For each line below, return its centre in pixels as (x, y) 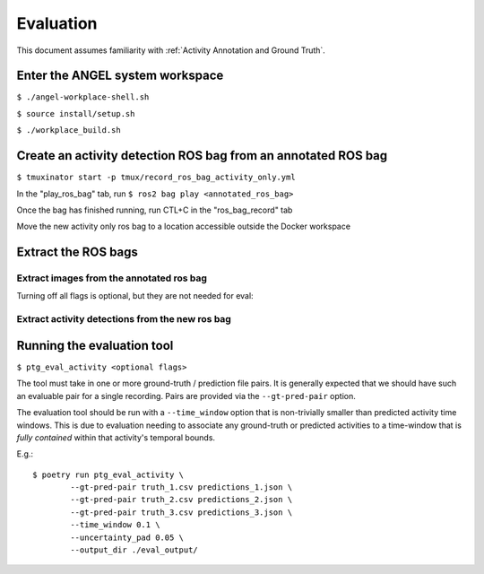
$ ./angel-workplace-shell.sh (83, 97)
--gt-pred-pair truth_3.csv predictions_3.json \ (181, 512)
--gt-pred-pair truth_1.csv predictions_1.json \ (181, 487)
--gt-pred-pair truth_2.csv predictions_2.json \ (181, 500)
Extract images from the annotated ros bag (112, 278)
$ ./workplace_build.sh (69, 130)
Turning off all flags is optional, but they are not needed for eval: (135, 296)
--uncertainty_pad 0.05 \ (127, 537)
